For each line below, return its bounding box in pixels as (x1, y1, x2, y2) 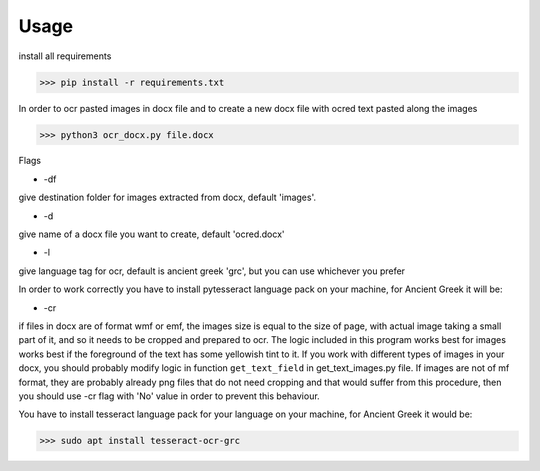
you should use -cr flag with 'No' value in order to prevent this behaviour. (18, 390, 320, 402)
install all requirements (18, 50, 112, 62)
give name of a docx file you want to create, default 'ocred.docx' (18, 228, 285, 240)
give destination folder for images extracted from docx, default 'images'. (18, 191, 317, 204)
